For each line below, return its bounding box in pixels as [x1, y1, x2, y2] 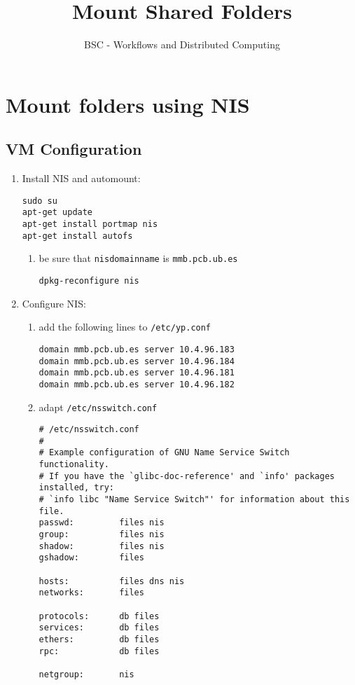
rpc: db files [39, 646, 160, 656]
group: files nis [39, 530, 165, 540]
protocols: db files [39, 611, 160, 621]
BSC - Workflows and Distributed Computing [84, 37, 280, 52]
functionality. [39, 459, 109, 470]
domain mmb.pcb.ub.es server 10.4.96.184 [39, 356, 235, 366]
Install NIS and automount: [22, 171, 141, 186]
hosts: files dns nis [39, 576, 185, 586]
